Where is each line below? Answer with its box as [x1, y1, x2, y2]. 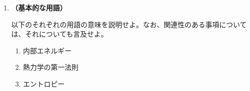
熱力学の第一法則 [23, 62, 79, 72]
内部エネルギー [23, 45, 72, 55]
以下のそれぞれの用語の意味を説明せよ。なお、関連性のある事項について [11, 19, 247, 29]
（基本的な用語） [11, 2, 67, 12]
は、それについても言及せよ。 [11, 29, 108, 39]
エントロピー [23, 78, 65, 89]
